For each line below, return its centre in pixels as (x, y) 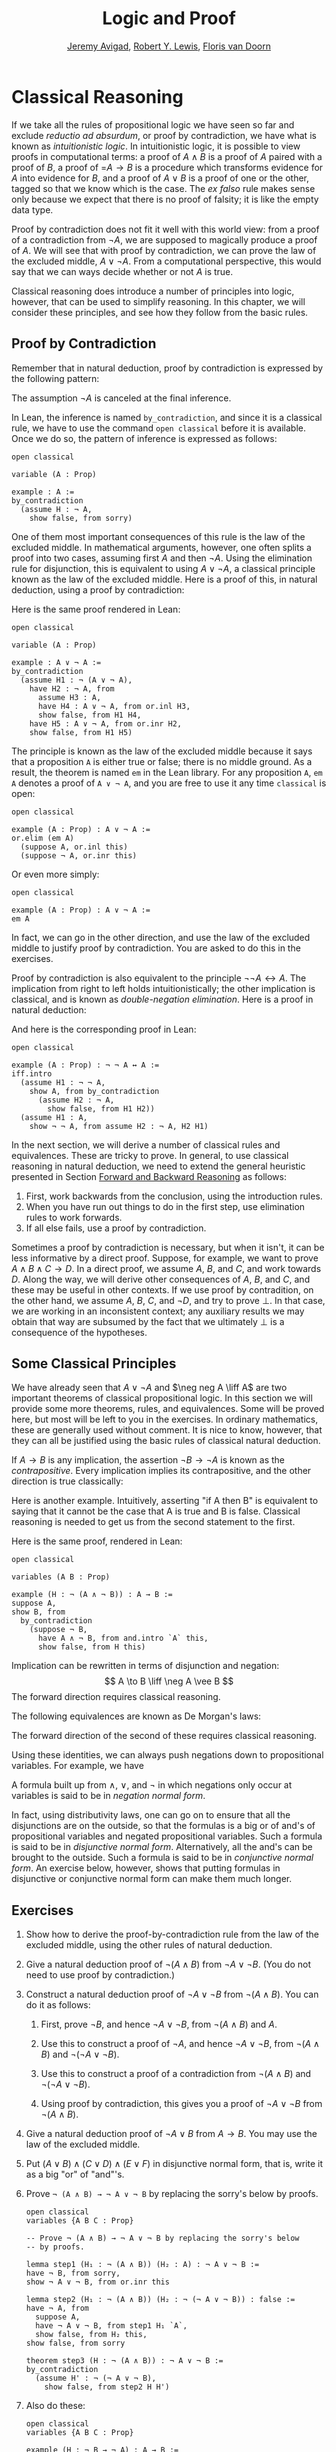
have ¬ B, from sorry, (73, 2273)
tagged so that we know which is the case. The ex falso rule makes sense (163, 188)
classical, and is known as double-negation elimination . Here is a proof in (162, 999)
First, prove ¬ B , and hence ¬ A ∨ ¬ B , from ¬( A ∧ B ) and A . (159, 2024)
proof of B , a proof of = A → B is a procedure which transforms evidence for (167, 167)
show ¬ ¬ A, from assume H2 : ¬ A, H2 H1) (119, 1126)
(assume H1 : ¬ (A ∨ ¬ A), (76, 680)
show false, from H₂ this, (91, 2335)
